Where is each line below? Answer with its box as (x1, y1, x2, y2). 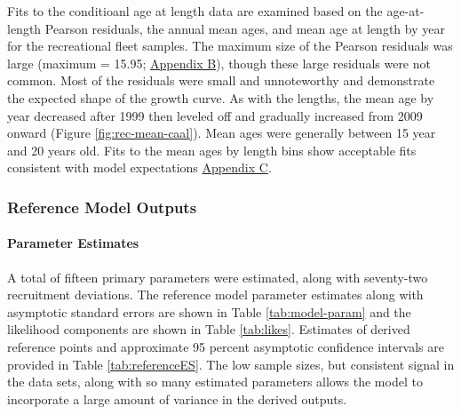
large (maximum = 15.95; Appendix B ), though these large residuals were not (7, 53, 431, 72)
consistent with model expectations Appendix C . (7, 158, 272, 177)
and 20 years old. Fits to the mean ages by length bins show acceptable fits (7, 140, 417, 159)
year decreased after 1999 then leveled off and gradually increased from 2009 (7, 106, 423, 124)
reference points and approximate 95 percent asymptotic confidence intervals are (7, 337, 444, 355)
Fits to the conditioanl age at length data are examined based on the (7, 2, 383, 20)
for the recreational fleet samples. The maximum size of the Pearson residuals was (7, 36, 453, 55)
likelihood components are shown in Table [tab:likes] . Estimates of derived (7, 320, 410, 338)
